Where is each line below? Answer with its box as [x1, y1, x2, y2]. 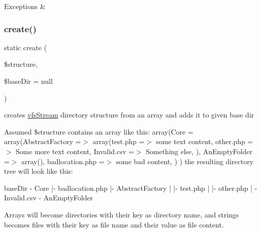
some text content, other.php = [156, 136, 253, 147]
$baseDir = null [4, 76, 53, 86]
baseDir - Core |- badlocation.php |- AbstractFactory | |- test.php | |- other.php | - [4, 182, 257, 193]
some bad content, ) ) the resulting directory [116, 156, 253, 166]
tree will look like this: [4, 166, 73, 176]
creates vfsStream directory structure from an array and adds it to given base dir [4, 109, 254, 120]
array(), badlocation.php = [21, 156, 105, 166]
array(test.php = [93, 136, 145, 147]
